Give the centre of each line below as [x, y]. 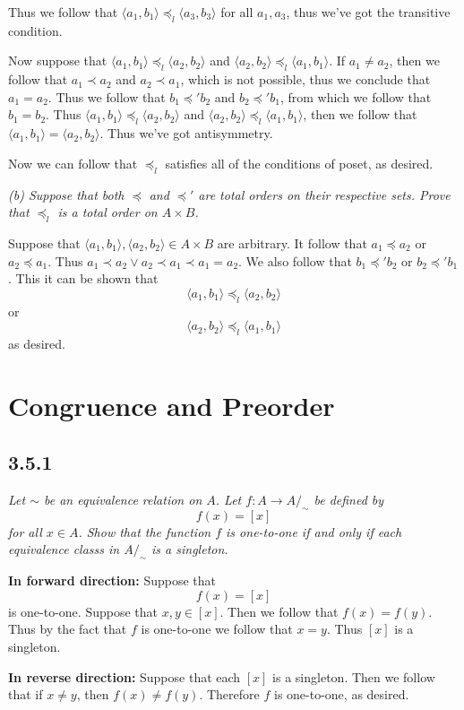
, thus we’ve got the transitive [368, 12]
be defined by [349, 500]
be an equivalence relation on [123, 500]
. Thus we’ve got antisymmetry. [186, 133]
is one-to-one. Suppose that [83, 611]
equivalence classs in [64, 549]
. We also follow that [295, 260]
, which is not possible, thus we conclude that [305, 79]
